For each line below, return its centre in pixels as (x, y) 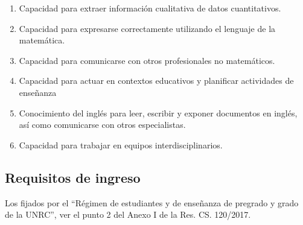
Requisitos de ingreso (73, 177)
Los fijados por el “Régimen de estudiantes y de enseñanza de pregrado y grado (152, 202)
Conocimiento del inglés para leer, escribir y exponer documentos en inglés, (158, 112)
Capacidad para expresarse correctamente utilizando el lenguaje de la (147, 28)
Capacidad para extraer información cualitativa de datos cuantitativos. (150, 8)
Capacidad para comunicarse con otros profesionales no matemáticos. (147, 60)
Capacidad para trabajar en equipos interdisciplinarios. (121, 144)
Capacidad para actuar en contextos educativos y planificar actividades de (156, 81)
